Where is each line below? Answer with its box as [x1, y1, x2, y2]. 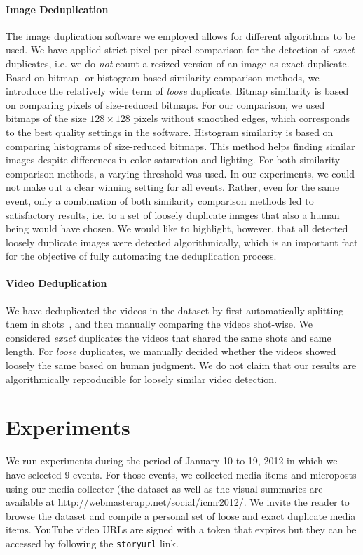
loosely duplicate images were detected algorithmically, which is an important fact [6, 234, 358, 249]
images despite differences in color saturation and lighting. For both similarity [6, 152, 341, 167]
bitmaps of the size [6, 111, 87, 126]
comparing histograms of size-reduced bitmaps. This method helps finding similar [6, 138, 355, 153]
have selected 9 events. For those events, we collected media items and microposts [6, 467, 357, 481]
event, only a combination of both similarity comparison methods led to [6, 193, 314, 208]
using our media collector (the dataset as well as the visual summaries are [6, 481, 323, 495]
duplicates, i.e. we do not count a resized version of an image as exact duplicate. [6, 55, 350, 70]
